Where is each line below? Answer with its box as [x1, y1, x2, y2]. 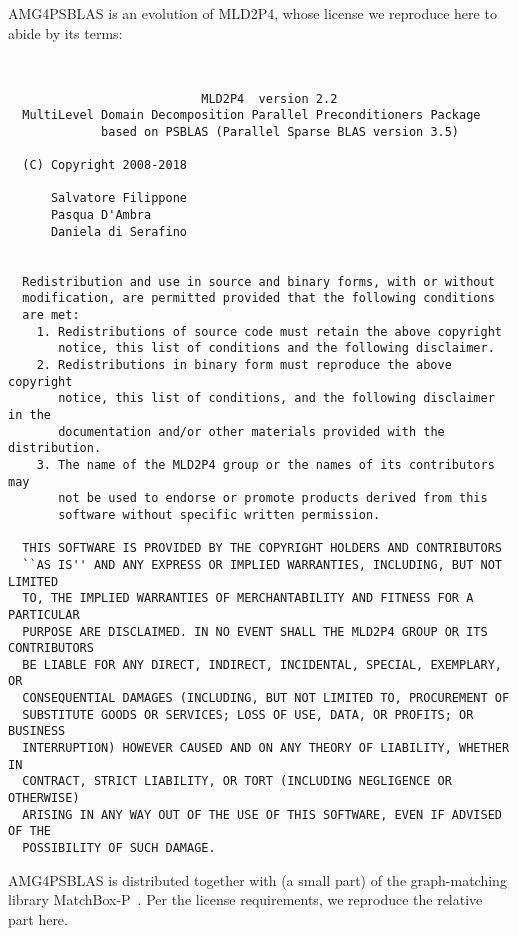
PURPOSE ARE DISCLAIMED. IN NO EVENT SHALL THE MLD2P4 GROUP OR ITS [22, 624, 488, 639]
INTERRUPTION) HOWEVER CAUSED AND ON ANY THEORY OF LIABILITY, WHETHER [22, 741, 510, 756]
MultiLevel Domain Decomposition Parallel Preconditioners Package [22, 108, 481, 123]
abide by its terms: [8, 22, 123, 43]
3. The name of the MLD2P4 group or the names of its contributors [36, 457, 495, 472]
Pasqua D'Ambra [50, 208, 152, 223]
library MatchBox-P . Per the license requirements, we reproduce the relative [8, 889, 483, 910]
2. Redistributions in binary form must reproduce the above [36, 358, 452, 372]
